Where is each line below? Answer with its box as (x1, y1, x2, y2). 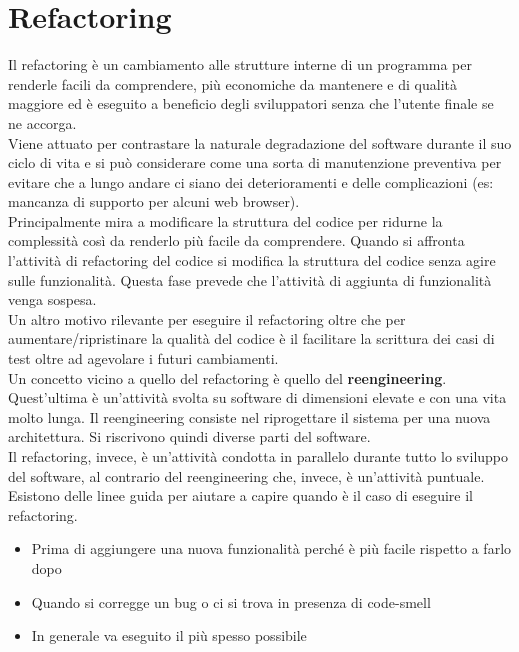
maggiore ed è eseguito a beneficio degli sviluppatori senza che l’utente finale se (8, 93, 494, 114)
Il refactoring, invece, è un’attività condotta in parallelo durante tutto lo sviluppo (8, 446, 509, 466)
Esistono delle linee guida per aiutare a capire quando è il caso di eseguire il (8, 485, 473, 506)
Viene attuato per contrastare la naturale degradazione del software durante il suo (8, 132, 512, 153)
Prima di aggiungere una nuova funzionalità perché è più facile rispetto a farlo (31, 538, 512, 559)
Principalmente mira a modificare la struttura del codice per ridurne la (8, 210, 443, 231)
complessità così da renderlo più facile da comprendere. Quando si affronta (8, 230, 465, 251)
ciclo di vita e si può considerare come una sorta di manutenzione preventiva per (8, 152, 502, 173)
